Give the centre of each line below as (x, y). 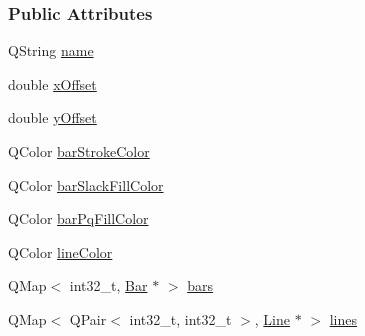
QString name (51, 50)
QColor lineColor (60, 251)
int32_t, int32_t (180, 318)
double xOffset (52, 83)
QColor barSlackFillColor (86, 184)
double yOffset (52, 117)
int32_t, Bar (108, 285)
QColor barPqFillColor (78, 218)
